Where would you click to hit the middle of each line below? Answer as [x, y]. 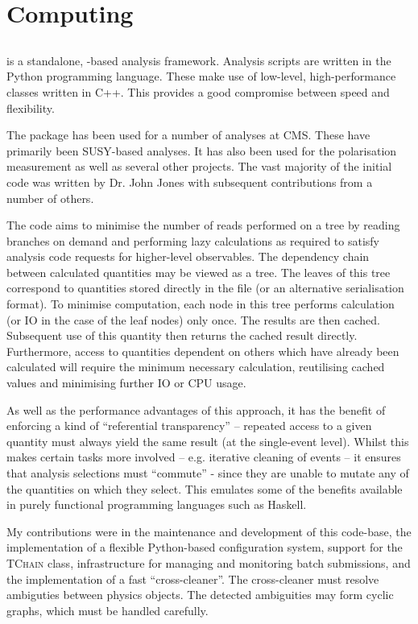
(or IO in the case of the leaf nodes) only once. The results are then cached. [193, 319]
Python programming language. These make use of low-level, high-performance [201, 76]
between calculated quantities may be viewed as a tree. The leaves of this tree [199, 272]
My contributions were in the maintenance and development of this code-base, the [209, 531]
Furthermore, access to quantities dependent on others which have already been [203, 351]
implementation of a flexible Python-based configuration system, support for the [205, 547]
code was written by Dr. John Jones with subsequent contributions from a [190, 182]
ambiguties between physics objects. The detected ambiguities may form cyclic [200, 595]
